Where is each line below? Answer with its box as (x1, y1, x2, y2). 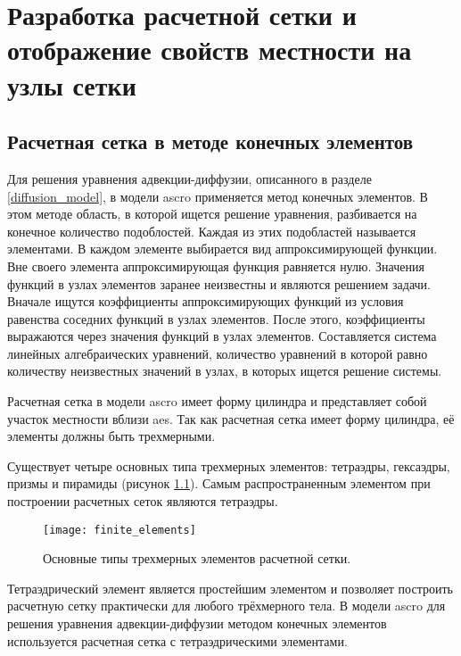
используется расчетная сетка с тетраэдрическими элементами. (7, 631, 348, 650)
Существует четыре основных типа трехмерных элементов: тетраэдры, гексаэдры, (7, 456, 450, 475)
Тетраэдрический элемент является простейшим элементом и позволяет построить (7, 578, 453, 597)
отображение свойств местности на (7, 31, 412, 68)
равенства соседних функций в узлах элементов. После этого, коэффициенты (7, 309, 425, 328)
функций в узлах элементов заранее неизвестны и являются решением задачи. (7, 274, 431, 293)
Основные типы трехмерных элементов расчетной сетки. (43, 549, 351, 568)
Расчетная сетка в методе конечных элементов (7, 128, 414, 155)
